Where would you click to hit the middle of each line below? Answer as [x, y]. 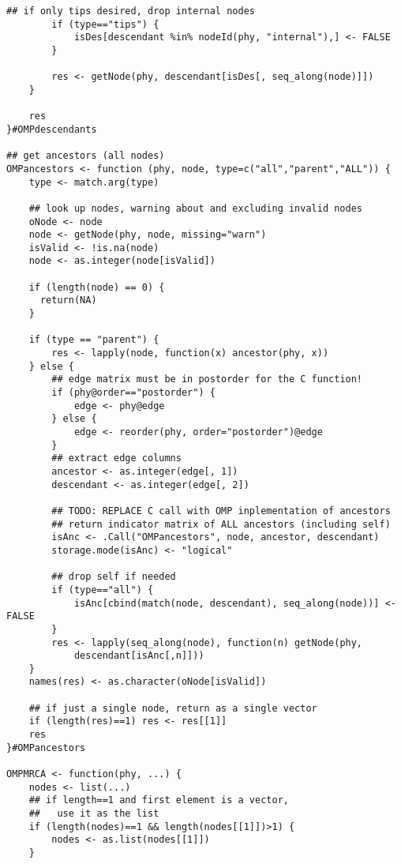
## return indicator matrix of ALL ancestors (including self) [221, 524]
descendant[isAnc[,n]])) [139, 656]
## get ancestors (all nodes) [86, 156]
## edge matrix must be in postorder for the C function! [207, 379]
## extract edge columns [116, 458]
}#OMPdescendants [52, 129]
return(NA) [68, 301]
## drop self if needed [114, 577]
